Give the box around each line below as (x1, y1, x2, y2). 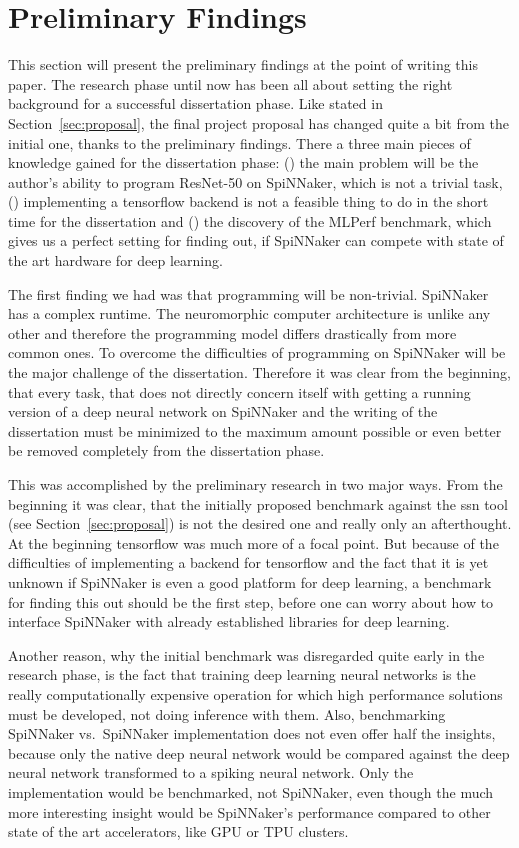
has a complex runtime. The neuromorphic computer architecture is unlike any (8, 303, 491, 324)
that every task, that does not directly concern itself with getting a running (8, 381, 471, 402)
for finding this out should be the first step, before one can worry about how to (8, 591, 494, 612)
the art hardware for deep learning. (8, 250, 223, 271)
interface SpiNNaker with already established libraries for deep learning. (8, 611, 450, 632)
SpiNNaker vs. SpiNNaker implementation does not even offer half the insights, (8, 723, 496, 744)
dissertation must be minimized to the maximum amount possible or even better (8, 420, 502, 441)
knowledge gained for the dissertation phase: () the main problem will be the (8, 152, 479, 173)
